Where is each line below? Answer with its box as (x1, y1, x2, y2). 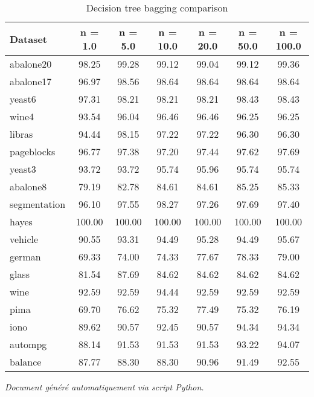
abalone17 (10, 74, 52, 88)
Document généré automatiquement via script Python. (5, 381, 204, 393)
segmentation (10, 197, 66, 211)
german (10, 250, 41, 263)
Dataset (10, 31, 48, 46)
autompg (10, 337, 47, 351)
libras (10, 127, 33, 141)
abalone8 (10, 179, 47, 193)
